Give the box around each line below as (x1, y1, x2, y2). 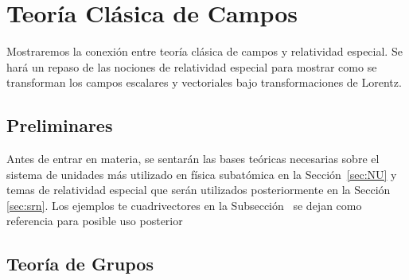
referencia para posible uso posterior (6, 212, 183, 229)
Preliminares (6, 113, 113, 138)
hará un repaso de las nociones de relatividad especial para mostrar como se (6, 58, 377, 75)
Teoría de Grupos (6, 251, 154, 276)
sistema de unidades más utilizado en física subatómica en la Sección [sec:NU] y (6, 165, 397, 182)
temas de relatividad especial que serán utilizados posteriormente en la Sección (6, 181, 391, 198)
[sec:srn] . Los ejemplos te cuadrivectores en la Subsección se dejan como (6, 196, 362, 213)
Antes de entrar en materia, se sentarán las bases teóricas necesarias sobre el (6, 150, 380, 167)
